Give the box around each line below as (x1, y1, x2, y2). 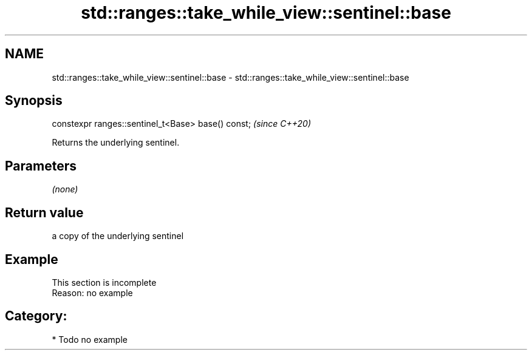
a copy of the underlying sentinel (52, 231, 184, 242)
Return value (5, 205, 84, 220)
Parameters (5, 158, 77, 174)
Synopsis (5, 93, 63, 109)
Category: (5, 308, 67, 324)
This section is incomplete (52, 277, 157, 288)
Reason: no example (52, 287, 133, 298)
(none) (52, 184, 78, 195)
